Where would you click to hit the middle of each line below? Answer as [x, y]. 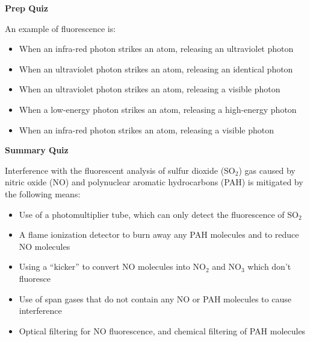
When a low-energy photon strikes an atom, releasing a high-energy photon [158, 109]
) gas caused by [267, 170]
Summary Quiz [37, 150]
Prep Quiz [26, 8]
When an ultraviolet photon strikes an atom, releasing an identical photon [156, 69]
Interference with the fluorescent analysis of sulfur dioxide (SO [120, 170]
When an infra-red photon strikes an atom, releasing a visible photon [147, 129]
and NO [227, 266]
